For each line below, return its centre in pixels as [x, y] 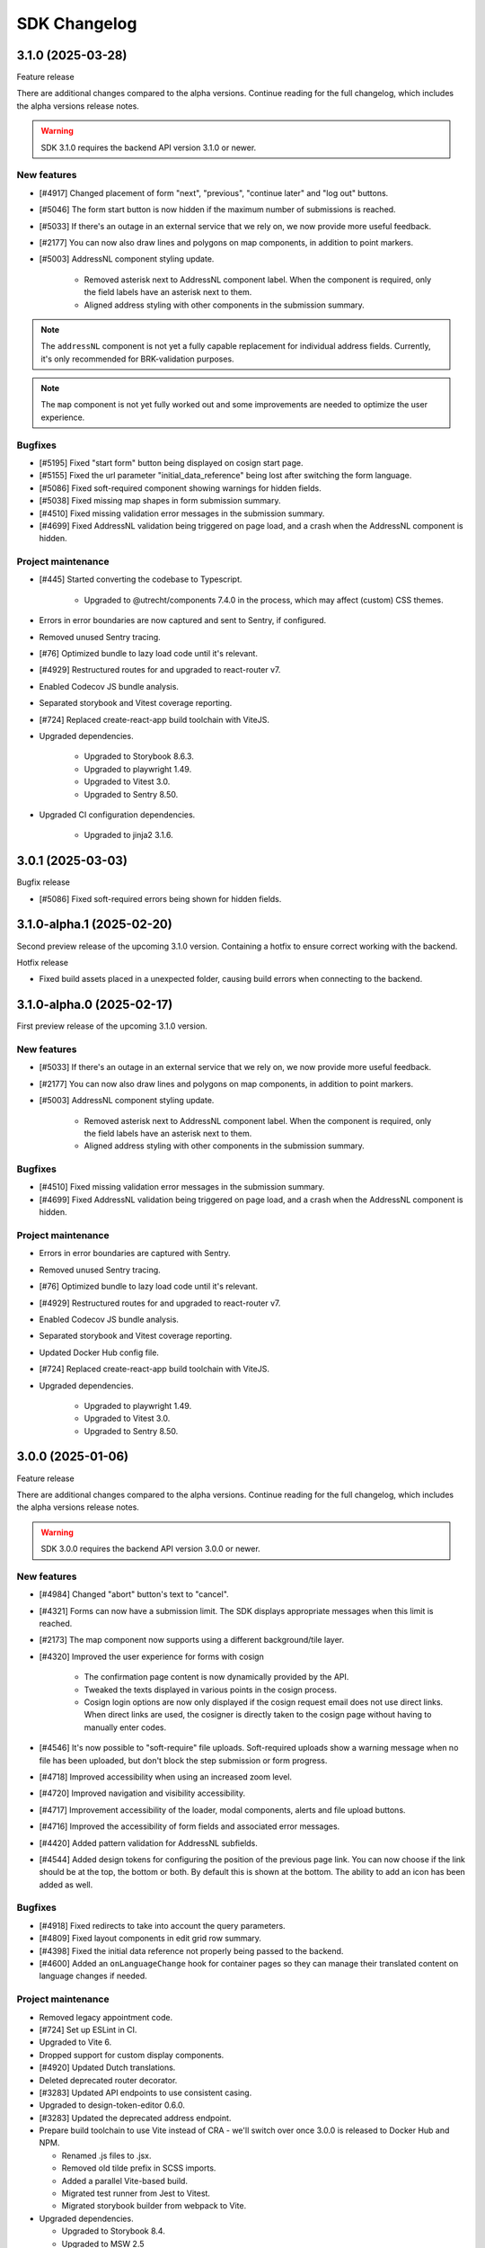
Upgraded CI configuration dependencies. [117, 815]
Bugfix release [44, 882]
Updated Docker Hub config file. [99, 1352]
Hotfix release [43, 962]
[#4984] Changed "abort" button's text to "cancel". [134, 1594]
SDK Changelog [77, 23]
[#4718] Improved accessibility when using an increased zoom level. [165, 1777]
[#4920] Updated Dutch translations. [107, 2067]
